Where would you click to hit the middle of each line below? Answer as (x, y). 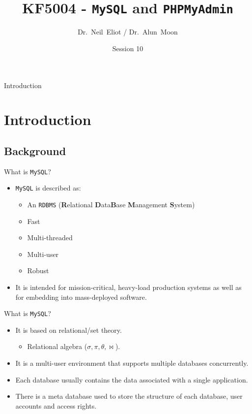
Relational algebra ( (57, 346)
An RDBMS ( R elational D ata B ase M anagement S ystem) (111, 204)
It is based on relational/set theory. (69, 330)
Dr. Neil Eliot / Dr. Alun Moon (128, 32)
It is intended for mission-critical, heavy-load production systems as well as (128, 287)
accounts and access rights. (56, 405)
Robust (38, 271)
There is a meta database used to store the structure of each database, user (129, 396)
